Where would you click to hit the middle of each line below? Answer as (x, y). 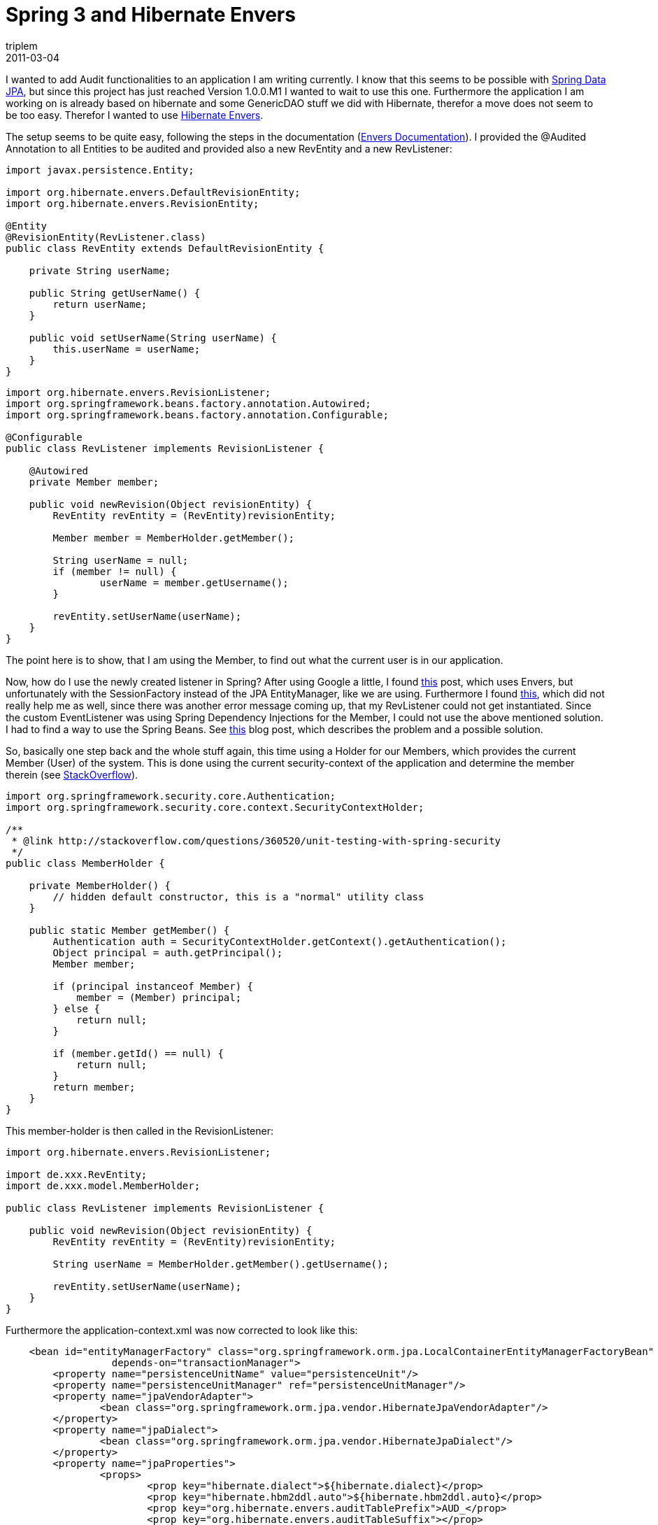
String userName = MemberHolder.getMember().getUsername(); (221, 1264)
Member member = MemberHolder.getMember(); (174, 538)
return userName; (100, 304)
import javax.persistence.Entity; (100, 170)
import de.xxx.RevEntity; (77, 1174)
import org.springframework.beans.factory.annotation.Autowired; (188, 403)
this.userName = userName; (127, 349)
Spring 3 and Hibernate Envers (151, 15)
